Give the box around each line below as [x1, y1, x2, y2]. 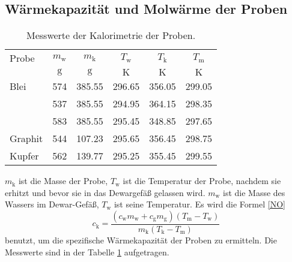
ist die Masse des [223, 186, 285, 198]
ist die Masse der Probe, [18, 174, 108, 187]
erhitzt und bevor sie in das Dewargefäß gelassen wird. [5, 186, 205, 198]
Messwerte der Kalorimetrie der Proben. [26, 28, 196, 43]
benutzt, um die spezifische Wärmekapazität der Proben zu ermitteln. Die [5, 234, 277, 246]
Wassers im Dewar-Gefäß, [5, 198, 99, 210]
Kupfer [10, 149, 39, 163]
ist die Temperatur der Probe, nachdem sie [123, 174, 281, 187]
